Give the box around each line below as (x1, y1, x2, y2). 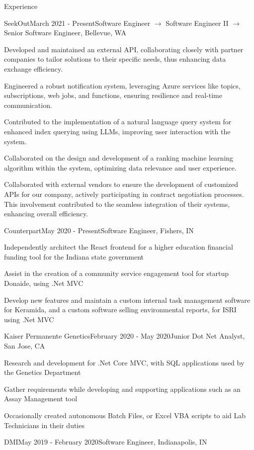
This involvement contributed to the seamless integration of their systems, (4, 198, 230, 209)
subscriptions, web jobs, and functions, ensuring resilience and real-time (4, 90, 222, 100)
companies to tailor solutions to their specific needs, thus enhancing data (4, 54, 226, 64)
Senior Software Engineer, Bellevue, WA (4, 27, 126, 38)
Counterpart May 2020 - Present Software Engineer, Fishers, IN (4, 225, 194, 235)
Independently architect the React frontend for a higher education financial (4, 242, 233, 252)
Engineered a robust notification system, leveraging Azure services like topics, (4, 80, 241, 90)
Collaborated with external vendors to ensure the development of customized (4, 179, 238, 189)
